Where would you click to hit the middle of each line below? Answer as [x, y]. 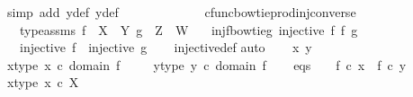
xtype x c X [43, 82]
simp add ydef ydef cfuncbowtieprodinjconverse [181, 12]
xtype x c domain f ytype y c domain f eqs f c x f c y [206, 64]
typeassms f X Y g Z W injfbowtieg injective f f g [189, 29]
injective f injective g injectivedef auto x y [166, 47]
